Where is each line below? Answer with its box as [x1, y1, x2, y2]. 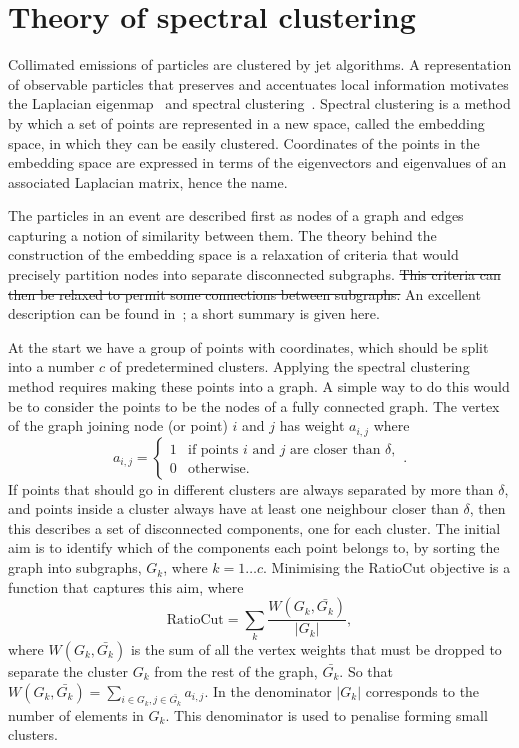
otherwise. [188, 461, 250, 476]
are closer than [290, 442, 381, 457]
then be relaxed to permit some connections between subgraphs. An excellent [8, 283, 481, 304]
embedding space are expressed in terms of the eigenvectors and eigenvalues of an [8, 152, 507, 173]
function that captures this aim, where [8, 576, 244, 597]
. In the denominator [204, 680, 332, 701]
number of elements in [8, 704, 144, 725]
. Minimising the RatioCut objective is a [263, 557, 511, 578]
